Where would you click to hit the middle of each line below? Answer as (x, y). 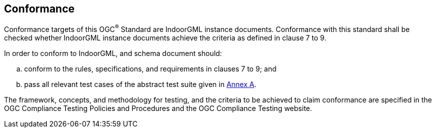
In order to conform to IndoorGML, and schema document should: (113, 53)
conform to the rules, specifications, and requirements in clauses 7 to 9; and (150, 69)
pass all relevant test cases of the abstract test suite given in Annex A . (140, 84)
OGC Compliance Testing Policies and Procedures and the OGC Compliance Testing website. (158, 108)
